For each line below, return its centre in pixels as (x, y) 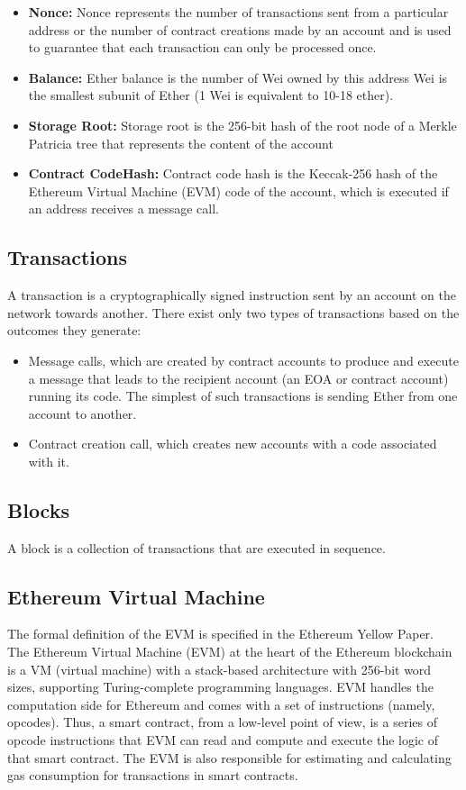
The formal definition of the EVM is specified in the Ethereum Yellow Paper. (220, 634)
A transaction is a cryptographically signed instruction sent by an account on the (232, 295)
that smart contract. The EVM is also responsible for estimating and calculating (229, 757)
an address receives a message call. (123, 209)
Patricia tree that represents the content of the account (181, 143)
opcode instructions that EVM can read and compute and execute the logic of (223, 740)
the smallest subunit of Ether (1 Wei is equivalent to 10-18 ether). (211, 95)
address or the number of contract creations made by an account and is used (240, 29)
